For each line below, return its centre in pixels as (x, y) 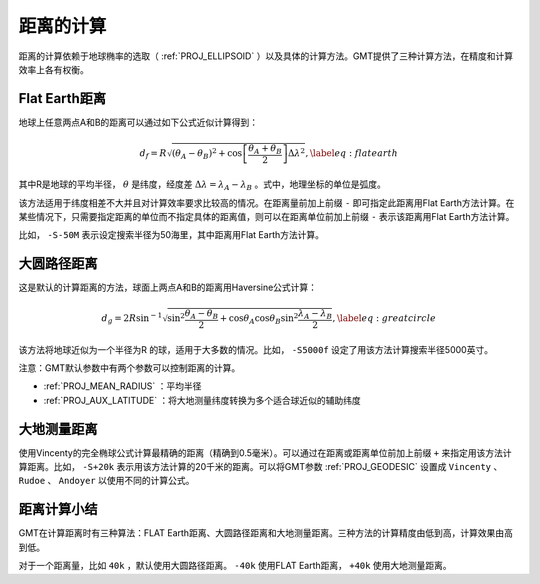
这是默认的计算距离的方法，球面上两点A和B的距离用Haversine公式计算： (168, 287)
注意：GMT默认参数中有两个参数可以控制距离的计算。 (129, 367)
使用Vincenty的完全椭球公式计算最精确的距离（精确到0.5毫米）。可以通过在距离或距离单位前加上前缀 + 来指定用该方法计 (265, 452)
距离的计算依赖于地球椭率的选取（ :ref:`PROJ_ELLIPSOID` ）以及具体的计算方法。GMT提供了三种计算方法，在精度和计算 (266, 56)
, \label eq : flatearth (352, 153)
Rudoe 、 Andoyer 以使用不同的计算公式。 (106, 481)
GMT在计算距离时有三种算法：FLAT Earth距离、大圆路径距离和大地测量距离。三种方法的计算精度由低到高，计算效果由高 (266, 533)
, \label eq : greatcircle (384, 318)
